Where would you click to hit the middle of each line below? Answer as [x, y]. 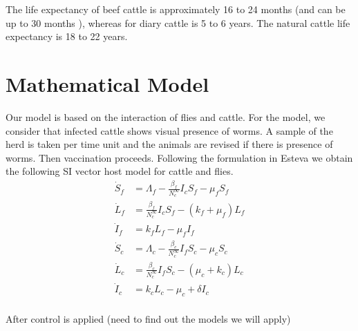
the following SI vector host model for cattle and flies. [120, 171]
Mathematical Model [107, 83]
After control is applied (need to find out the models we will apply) [148, 319]
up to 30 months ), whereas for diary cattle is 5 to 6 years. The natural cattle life [178, 22]
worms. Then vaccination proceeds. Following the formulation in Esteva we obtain [179, 157]
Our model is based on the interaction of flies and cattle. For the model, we [166, 116]
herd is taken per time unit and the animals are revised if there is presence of [169, 144]
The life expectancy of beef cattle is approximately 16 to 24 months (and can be [176, 9]
